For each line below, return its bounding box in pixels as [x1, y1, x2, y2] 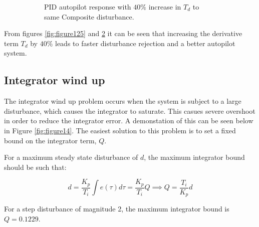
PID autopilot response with [44, 2, 131, 12]
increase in [148, 2, 181, 12]
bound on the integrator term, [4, 135, 97, 145]
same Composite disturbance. [44, 11, 134, 22]
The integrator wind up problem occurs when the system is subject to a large [4, 96, 241, 106]
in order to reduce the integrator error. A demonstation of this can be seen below [4, 115, 253, 126]
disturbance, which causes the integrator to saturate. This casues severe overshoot [4, 105, 255, 116]
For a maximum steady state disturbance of [4, 152, 138, 162]
